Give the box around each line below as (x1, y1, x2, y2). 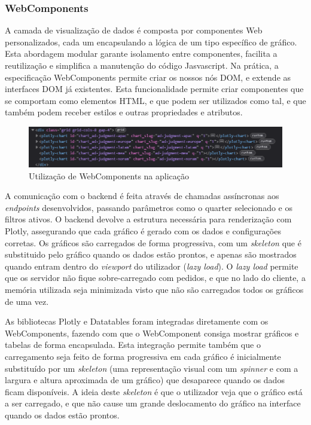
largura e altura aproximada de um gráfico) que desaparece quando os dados (5, 374, 285, 386)
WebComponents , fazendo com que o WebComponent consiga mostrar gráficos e (5, 326, 299, 339)
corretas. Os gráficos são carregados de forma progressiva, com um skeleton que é (5, 236, 301, 249)
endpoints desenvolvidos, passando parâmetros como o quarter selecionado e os (5, 201, 292, 213)
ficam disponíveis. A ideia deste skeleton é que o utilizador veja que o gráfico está (5, 385, 303, 398)
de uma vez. (5, 295, 49, 307)
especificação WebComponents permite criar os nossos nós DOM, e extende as (5, 71, 291, 83)
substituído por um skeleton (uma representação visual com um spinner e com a (5, 362, 298, 374)
